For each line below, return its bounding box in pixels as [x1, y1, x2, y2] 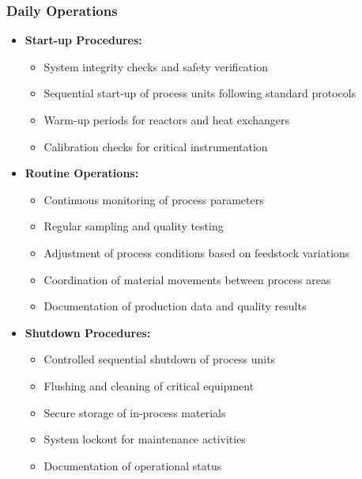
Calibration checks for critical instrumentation [43, 138, 268, 154]
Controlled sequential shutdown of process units [43, 351, 276, 367]
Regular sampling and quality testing [43, 218, 224, 234]
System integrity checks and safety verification [43, 58, 268, 74]
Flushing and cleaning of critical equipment [43, 377, 255, 393]
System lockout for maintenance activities [43, 431, 246, 447]
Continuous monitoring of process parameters [43, 191, 264, 207]
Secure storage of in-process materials [43, 404, 226, 420]
